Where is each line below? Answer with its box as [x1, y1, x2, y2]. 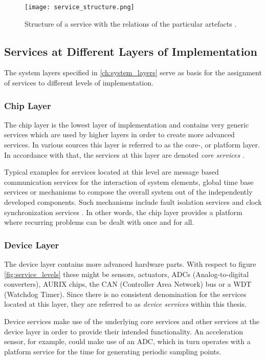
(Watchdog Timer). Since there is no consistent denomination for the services [4, 288, 247, 299]
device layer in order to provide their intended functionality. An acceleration [4, 326, 243, 336]
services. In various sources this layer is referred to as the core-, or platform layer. [4, 139, 260, 150]
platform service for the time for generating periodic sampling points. [4, 346, 221, 356]
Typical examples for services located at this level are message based [4, 166, 219, 177]
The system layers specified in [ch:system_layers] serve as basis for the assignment [4, 67, 262, 78]
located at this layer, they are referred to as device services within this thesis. [4, 299, 247, 309]
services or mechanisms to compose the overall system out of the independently [4, 186, 253, 197]
